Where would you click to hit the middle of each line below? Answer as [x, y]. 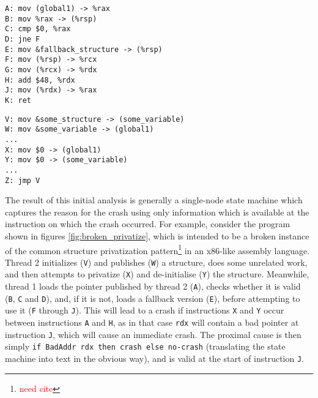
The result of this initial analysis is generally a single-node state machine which [154, 200]
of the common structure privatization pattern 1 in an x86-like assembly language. [157, 249]
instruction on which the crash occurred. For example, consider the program [148, 224]
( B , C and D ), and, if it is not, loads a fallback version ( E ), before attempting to [153, 298]
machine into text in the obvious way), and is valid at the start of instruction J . [155, 359]
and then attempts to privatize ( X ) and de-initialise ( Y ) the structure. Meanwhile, [157, 274]
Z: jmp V [23, 180]
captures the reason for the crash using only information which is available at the [157, 212]
